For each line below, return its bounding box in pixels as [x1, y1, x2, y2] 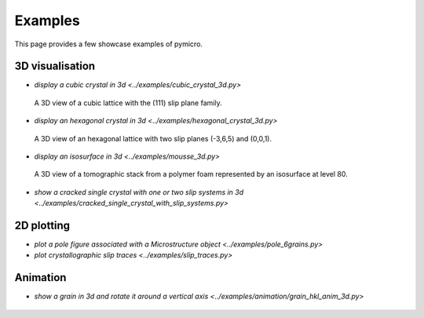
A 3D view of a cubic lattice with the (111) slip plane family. [34, 98, 223, 108]
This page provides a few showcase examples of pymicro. [14, 39, 203, 49]
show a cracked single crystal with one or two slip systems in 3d [34, 187, 244, 196]
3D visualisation [14, 60, 96, 73]
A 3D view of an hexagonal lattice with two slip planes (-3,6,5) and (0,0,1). [34, 133, 272, 143]
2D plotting [14, 219, 71, 232]
